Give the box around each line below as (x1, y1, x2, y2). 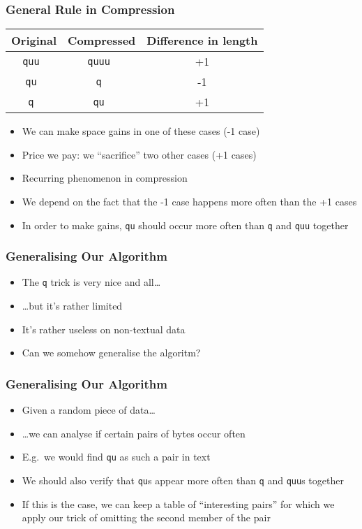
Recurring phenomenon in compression (22, 171, 188, 185)
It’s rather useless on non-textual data (22, 321, 186, 336)
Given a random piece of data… (22, 403, 156, 417)
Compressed (68, 32, 136, 49)
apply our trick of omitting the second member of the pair (22, 510, 271, 525)
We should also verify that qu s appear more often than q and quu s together (22, 472, 344, 487)
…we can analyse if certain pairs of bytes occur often (22, 426, 246, 440)
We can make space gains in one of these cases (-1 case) (22, 124, 260, 138)
